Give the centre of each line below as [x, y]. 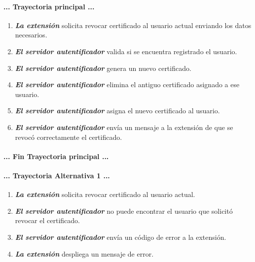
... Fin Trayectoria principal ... [56, 156]
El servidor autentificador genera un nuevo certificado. [103, 68]
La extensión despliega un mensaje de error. [84, 253]
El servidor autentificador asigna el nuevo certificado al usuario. [117, 111]
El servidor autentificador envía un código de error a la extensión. [121, 237]
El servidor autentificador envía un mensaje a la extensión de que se [124, 127]
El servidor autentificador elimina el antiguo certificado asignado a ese [127, 84]
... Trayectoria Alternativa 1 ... [57, 175]
